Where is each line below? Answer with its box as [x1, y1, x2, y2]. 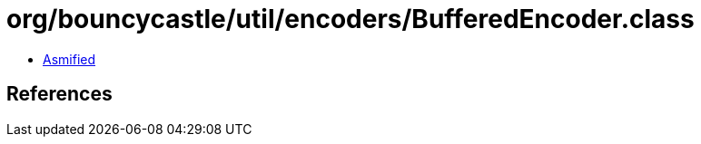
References [6, 82, 113, 106]
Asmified [43, 51, 96, 67]
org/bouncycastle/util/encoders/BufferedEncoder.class [6, 4, 695, 34]
